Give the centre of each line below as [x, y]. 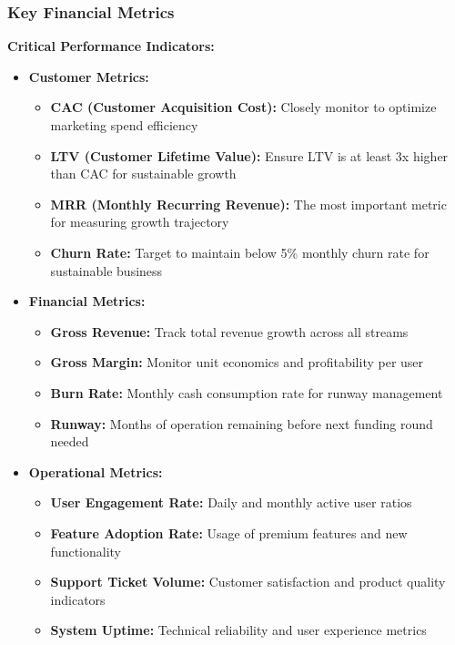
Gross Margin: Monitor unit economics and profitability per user [237, 362]
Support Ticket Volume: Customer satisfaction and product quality [248, 582]
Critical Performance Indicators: [111, 46]
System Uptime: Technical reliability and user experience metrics [238, 630]
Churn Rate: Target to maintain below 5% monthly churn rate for [240, 252]
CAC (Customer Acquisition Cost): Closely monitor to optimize [243, 107]
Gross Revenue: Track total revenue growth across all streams [229, 331]
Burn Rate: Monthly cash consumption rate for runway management [247, 392]
